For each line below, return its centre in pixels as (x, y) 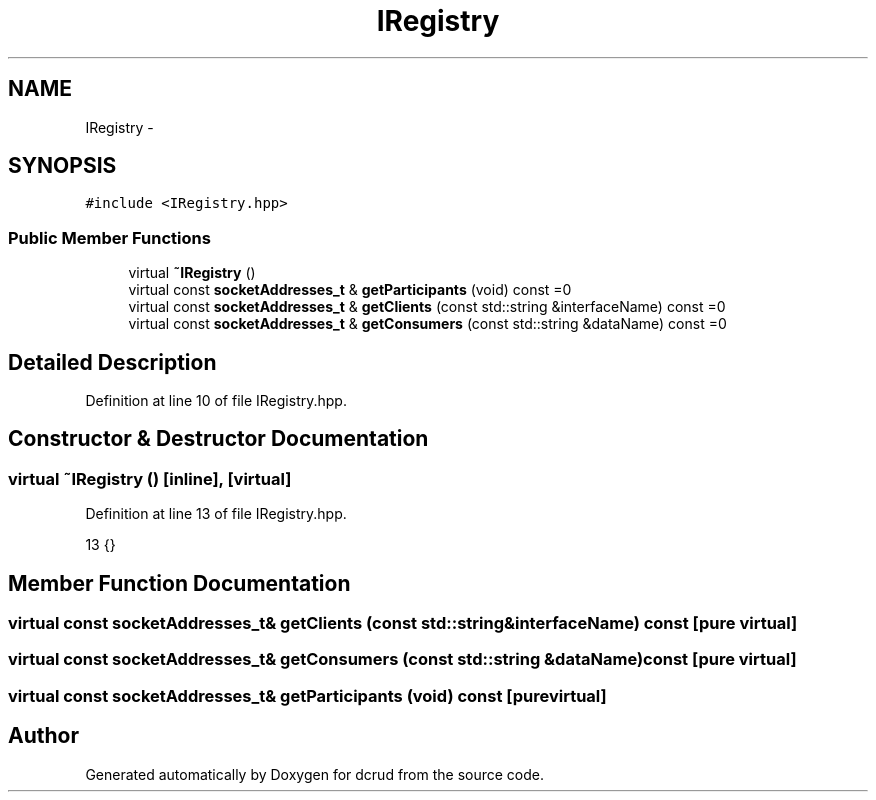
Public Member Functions (109, 237)
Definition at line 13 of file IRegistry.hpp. (216, 514)
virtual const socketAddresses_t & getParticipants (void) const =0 (350, 290)
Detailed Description (112, 362)
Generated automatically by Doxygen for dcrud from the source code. (315, 774)
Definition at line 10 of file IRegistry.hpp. (216, 401)
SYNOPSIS (62, 166)
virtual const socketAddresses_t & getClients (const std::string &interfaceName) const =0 (427, 307)
